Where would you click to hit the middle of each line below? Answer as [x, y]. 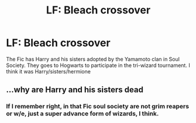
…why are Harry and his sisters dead [75, 90]
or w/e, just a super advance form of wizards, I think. [82, 114]
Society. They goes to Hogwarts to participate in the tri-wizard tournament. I [98, 65]
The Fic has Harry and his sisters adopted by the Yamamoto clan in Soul [93, 59]
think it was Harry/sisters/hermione [48, 71]
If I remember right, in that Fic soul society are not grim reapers [97, 107]
